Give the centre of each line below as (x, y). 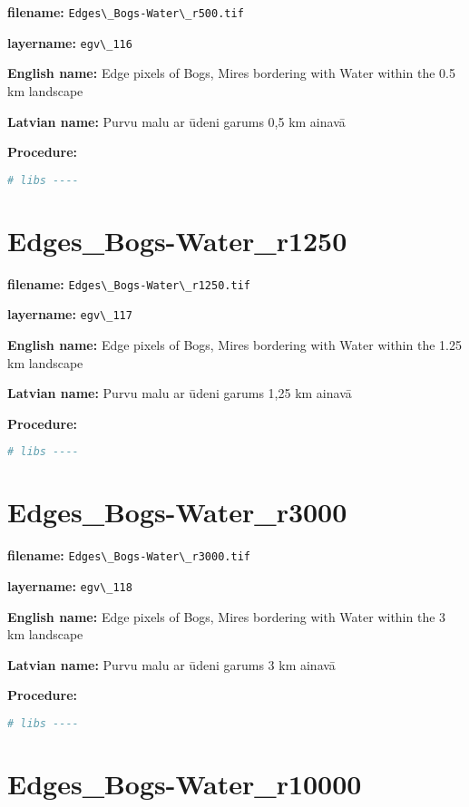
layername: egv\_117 (70, 314)
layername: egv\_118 (70, 586)
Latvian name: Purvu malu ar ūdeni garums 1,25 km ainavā (180, 393)
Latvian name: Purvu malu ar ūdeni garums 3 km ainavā (171, 664)
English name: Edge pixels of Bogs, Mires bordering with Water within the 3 (227, 616)
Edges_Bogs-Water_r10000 (185, 784)
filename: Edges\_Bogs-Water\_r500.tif (126, 12)
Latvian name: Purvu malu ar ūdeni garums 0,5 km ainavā (176, 121)
